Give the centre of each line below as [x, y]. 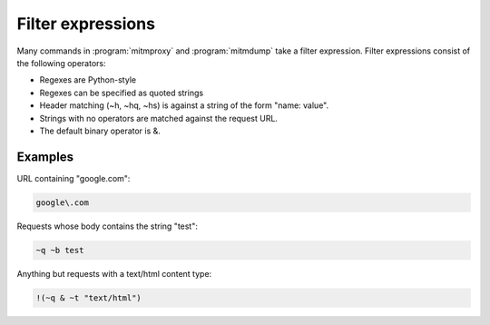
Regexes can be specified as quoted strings [122, 93]
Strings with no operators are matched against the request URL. [159, 118]
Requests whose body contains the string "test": [108, 226]
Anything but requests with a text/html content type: [114, 273]
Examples [45, 157]
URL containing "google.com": [73, 178]
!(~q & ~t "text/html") [89, 298]
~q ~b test [60, 250]
